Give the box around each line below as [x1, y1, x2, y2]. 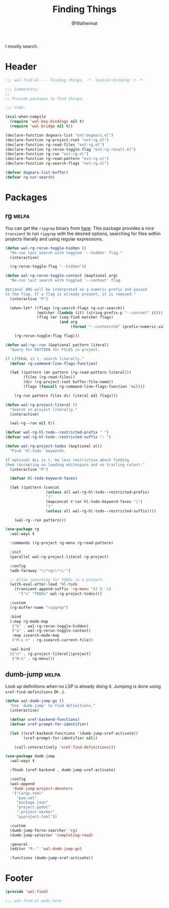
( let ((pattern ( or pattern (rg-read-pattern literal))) [10, 370, 132, 375]
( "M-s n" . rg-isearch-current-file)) [12, 638, 94, 643]
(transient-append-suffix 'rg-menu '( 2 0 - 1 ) [14, 587, 112, 592]
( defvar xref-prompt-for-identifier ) [10, 721, 89, 727]
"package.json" [16, 800, 49, 805]
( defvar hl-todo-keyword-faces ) [10, 476, 78, 481]
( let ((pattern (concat [10, 485, 59, 490]
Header [5, 61, 37, 73]
